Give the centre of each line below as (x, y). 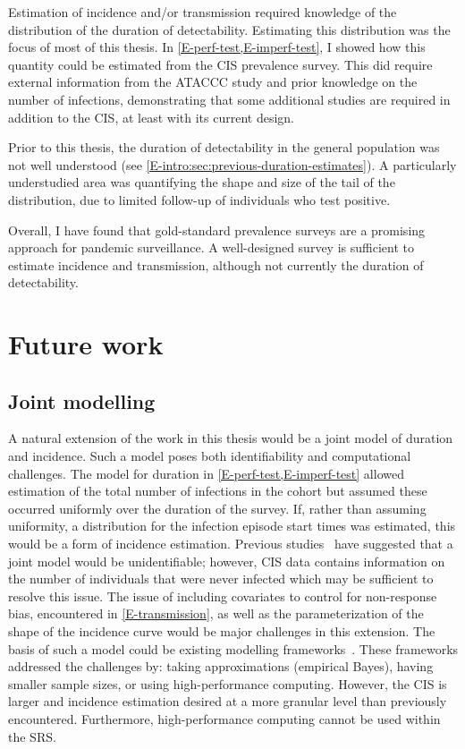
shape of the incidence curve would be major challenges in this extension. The (222, 631)
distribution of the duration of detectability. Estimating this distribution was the (229, 29)
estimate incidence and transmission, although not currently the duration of (216, 264)
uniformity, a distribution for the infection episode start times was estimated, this (232, 526)
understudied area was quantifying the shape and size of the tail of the (202, 182)
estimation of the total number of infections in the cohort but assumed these (218, 491)
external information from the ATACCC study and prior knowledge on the (213, 82)
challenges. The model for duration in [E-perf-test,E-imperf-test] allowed (206, 473)
